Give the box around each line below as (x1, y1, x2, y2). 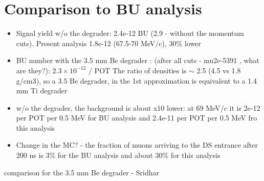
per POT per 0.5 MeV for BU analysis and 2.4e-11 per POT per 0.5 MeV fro (16, 112, 257, 123)
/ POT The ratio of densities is (88, 65, 187, 75)
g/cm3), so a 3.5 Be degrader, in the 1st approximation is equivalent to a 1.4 (16, 75, 257, 86)
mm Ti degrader (16, 85, 68, 96)
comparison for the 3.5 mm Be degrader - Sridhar (4, 167, 160, 177)
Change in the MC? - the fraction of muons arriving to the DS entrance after (16, 139, 258, 150)
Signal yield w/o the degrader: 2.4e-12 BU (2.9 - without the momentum (16, 28, 244, 38)
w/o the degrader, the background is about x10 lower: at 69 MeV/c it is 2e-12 (16, 102, 260, 113)
